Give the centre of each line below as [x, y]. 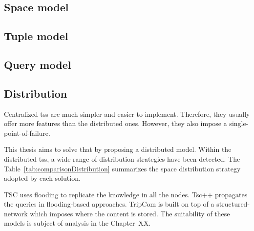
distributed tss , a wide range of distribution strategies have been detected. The [122, 158]
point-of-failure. [27, 133]
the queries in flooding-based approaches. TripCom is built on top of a [109, 204]
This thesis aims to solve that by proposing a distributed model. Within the [118, 149]
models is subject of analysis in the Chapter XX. [77, 223]
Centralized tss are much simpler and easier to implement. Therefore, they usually [127, 114]
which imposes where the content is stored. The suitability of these [130, 213]
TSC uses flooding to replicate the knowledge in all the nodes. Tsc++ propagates [126, 194]
